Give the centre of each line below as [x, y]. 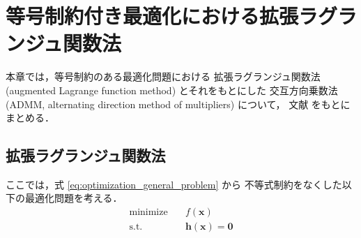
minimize [148, 213]
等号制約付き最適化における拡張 [152, 16]
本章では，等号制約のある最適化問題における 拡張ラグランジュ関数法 [163, 76]
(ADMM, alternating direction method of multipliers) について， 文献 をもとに [178, 104]
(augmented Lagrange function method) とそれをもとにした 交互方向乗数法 [172, 90]
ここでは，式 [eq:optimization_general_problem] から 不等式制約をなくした [174, 184]
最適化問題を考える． [74, 198]
